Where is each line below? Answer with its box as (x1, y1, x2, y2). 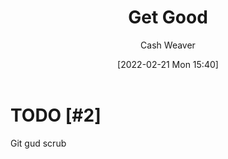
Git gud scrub (10, 137, 67, 149)
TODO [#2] (10, 104, 102, 126)
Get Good (128, 6, 208, 29)
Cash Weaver (140, 39, 196, 51)
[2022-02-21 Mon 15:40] (117, 58, 219, 70)
